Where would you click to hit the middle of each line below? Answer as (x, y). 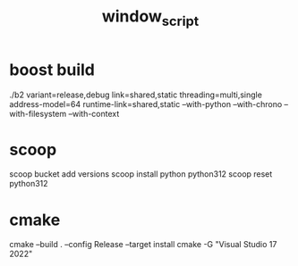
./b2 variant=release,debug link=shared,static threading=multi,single (136, 95)
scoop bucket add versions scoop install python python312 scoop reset (141, 174)
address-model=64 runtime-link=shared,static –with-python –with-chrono (146, 104)
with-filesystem (38, 113)
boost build (52, 70)
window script (150, 18)
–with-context (94, 113)
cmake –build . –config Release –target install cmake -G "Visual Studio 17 (143, 245)
